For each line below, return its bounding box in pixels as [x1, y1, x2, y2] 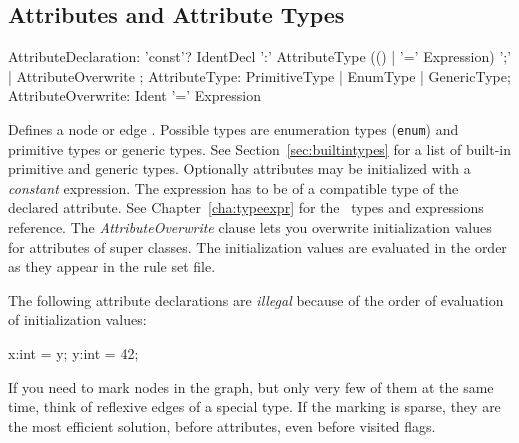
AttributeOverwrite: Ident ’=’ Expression [8, 85, 261, 106]
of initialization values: [8, 309, 147, 330]
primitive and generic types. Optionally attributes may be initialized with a [8, 158, 471, 179]
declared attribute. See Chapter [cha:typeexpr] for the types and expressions [8, 197, 484, 218]
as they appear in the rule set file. [8, 256, 216, 277]
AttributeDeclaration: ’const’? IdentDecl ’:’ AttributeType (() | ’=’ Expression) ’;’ [8, 46, 512, 67]
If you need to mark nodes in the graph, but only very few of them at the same [8, 376, 494, 397]
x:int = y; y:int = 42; [8, 342, 139, 363]
